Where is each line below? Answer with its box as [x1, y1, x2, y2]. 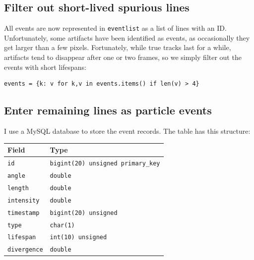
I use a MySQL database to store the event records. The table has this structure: [4, 126, 251, 136]
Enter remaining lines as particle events [4, 103, 212, 118]
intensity [7, 197, 40, 204]
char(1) [50, 221, 75, 229]
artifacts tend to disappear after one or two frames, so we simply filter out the [4, 52, 242, 62]
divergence [7, 246, 43, 254]
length [7, 184, 29, 192]
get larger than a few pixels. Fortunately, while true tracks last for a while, [4, 42, 231, 52]
